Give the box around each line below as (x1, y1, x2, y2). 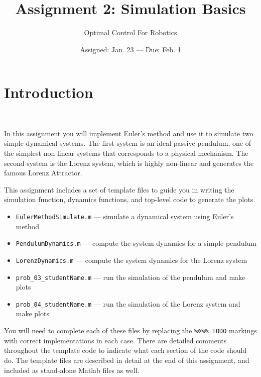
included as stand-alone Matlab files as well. (4, 364, 140, 375)
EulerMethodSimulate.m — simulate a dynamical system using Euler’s (16, 211, 234, 221)
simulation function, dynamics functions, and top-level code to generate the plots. (4, 194, 255, 205)
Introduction (4, 82, 93, 103)
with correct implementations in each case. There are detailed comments (4, 335, 227, 345)
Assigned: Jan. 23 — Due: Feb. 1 (80, 44, 181, 54)
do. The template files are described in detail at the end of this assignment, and (4, 354, 249, 365)
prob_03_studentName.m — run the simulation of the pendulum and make (16, 271, 245, 282)
